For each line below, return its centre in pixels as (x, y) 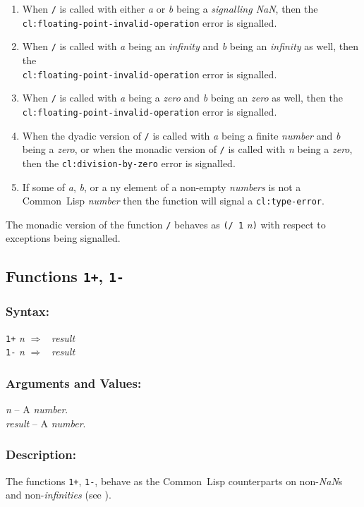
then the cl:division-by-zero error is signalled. (129, 163)
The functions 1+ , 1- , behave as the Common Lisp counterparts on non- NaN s (174, 481)
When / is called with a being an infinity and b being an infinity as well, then (190, 46)
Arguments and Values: (74, 383)
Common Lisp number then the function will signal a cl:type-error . (173, 201)
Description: (41, 454)
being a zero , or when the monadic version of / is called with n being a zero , (187, 149)
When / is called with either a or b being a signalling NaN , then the (170, 8)
